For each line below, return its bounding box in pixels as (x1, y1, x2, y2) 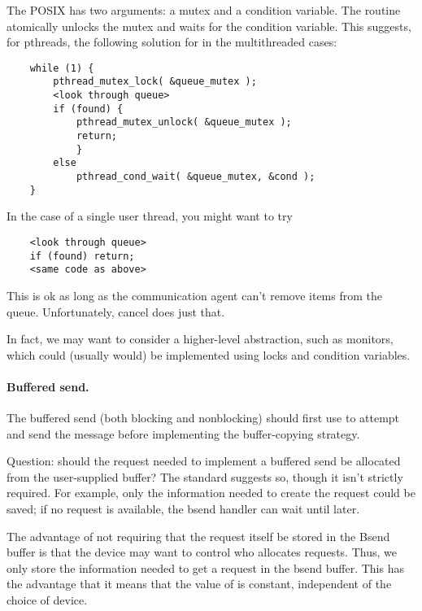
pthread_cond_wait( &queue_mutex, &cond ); (76, 171, 315, 183)
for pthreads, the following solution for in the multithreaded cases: (7, 33, 337, 50)
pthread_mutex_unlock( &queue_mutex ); (76, 116, 292, 129)
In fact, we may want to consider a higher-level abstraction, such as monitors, (7, 330, 394, 347)
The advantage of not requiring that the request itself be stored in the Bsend (7, 527, 390, 544)
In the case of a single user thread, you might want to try (7, 207, 293, 225)
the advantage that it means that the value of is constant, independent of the (7, 575, 392, 592)
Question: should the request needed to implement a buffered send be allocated (7, 452, 401, 469)
